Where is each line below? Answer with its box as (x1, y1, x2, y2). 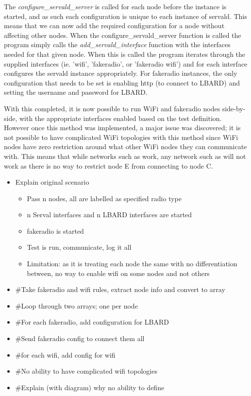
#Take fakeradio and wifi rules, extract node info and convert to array (15, 284, 225, 294)
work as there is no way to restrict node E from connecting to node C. (4, 160, 213, 171)
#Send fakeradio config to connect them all (15, 333, 145, 344)
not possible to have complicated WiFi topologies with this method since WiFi (4, 132, 238, 142)
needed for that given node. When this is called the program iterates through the (4, 49, 246, 59)
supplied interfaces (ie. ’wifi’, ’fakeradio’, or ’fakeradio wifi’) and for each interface (4, 58, 248, 69)
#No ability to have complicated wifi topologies (15, 366, 157, 376)
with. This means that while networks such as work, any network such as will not (4, 151, 246, 161)
